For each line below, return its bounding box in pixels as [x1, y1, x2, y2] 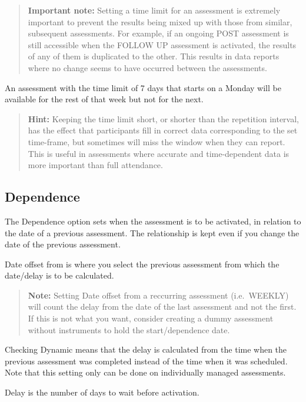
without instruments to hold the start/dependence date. [28, 323, 230, 336]
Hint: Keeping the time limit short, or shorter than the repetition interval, [28, 112, 299, 125]
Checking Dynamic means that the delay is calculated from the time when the [5, 343, 287, 356]
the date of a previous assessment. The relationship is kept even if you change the [5, 226, 300, 239]
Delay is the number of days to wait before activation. [5, 386, 199, 398]
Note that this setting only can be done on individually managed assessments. [5, 366, 286, 378]
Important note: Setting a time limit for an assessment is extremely [28, 4, 281, 16]
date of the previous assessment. [5, 238, 121, 250]
